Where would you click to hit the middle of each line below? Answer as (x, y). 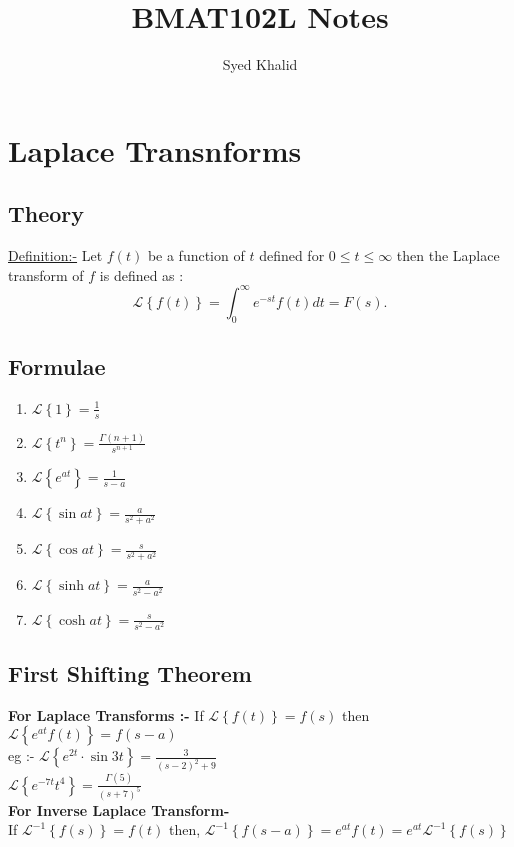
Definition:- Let (55, 255)
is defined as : (141, 274)
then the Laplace (448, 255)
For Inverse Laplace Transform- (119, 809)
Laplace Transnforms (155, 149)
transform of (46, 274)
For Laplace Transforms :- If (106, 714)
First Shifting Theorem (130, 673)
